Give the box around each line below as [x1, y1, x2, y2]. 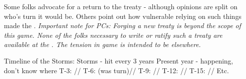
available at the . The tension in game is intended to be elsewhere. [4, 39, 201, 49]
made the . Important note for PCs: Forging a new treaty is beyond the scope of [4, 20, 241, 31]
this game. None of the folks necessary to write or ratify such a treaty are [4, 30, 223, 40]
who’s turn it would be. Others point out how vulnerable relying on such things [4, 11, 242, 21]
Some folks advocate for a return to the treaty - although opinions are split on [4, 1, 238, 11]
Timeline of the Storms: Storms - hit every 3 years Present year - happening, [4, 55, 233, 65]
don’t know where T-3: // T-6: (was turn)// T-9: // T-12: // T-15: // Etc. [4, 65, 229, 75]
